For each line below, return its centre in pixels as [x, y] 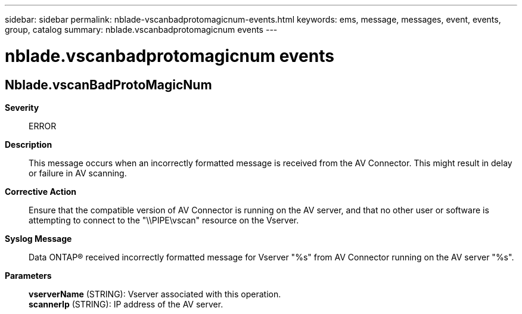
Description [29, 144]
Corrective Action [41, 191]
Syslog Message [38, 238]
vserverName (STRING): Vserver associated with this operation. [155, 294]
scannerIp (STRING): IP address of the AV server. [126, 304]
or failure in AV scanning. [78, 173]
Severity [22, 107]
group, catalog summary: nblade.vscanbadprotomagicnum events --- [141, 29]
